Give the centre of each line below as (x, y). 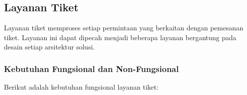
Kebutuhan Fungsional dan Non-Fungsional (91, 68)
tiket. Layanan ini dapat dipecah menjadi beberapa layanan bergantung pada (120, 37)
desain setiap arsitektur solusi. (49, 47)
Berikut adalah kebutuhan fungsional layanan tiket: (81, 87)
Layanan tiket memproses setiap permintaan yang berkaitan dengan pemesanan (124, 28)
